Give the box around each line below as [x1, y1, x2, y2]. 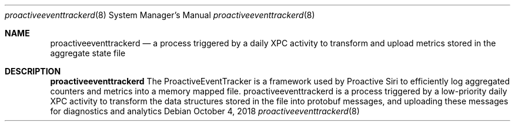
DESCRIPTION [5, 66, 61, 76]
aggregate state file [50, 48, 126, 58]
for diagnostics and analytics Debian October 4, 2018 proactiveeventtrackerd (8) [50, 106, 360, 116]
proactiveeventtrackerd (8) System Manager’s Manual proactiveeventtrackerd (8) [5, 10, 315, 20]
